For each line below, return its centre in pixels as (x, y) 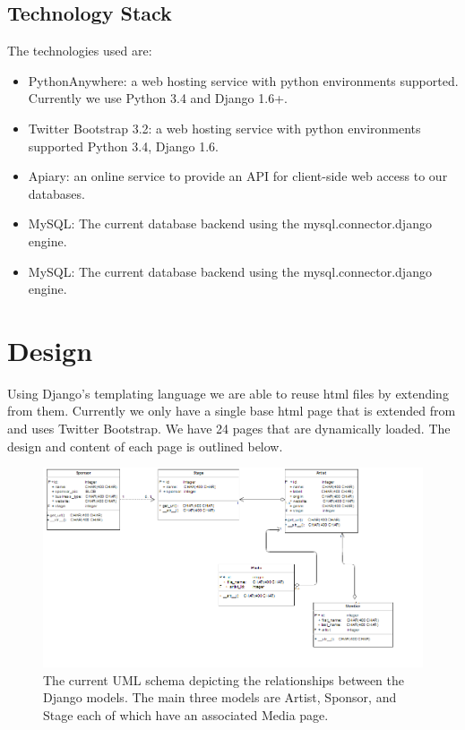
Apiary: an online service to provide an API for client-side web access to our (238, 176)
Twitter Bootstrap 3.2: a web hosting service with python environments (224, 128)
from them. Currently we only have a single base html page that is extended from (232, 411)
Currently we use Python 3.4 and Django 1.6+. (158, 98)
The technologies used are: (80, 51)
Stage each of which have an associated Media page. (186, 714)
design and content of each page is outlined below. (145, 446)
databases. (56, 193)
